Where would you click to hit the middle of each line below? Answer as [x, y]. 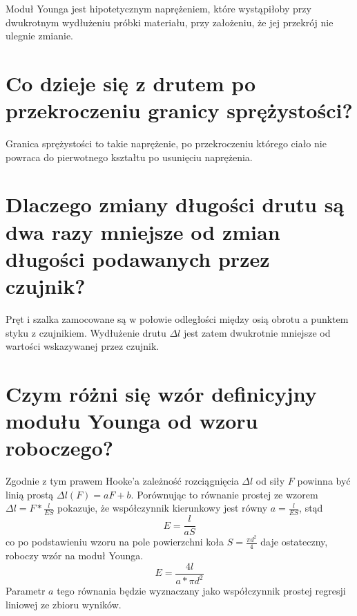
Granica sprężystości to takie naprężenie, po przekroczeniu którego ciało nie [166, 143]
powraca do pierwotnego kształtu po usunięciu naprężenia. [129, 157]
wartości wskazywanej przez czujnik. [83, 346]
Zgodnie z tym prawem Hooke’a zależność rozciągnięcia [122, 481]
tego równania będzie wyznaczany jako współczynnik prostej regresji [201, 591]
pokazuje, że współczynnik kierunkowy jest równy [163, 508]
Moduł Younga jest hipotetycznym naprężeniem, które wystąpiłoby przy [158, 8]
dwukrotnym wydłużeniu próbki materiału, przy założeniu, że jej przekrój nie [170, 22]
